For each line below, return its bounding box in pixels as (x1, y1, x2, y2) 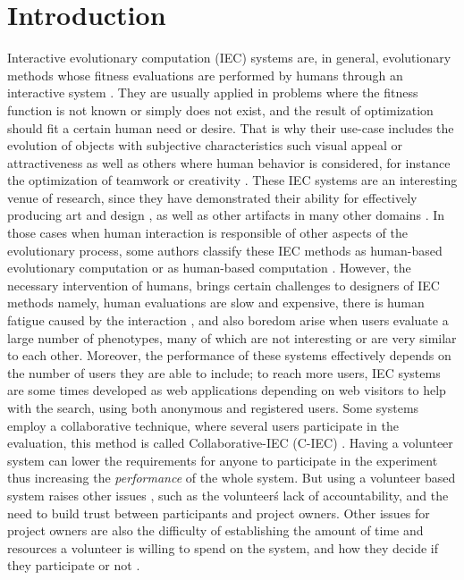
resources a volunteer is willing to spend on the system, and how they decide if (7, 538, 438, 557)
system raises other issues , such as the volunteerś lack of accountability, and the (7, 485, 449, 504)
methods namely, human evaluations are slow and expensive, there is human (7, 293, 425, 312)
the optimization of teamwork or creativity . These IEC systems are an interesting (7, 171, 458, 189)
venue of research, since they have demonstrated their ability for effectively (7, 188, 418, 206)
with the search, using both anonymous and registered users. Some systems (7, 399, 419, 416)
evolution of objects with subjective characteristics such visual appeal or (7, 136, 402, 155)
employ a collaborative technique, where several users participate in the (7, 416, 399, 434)
